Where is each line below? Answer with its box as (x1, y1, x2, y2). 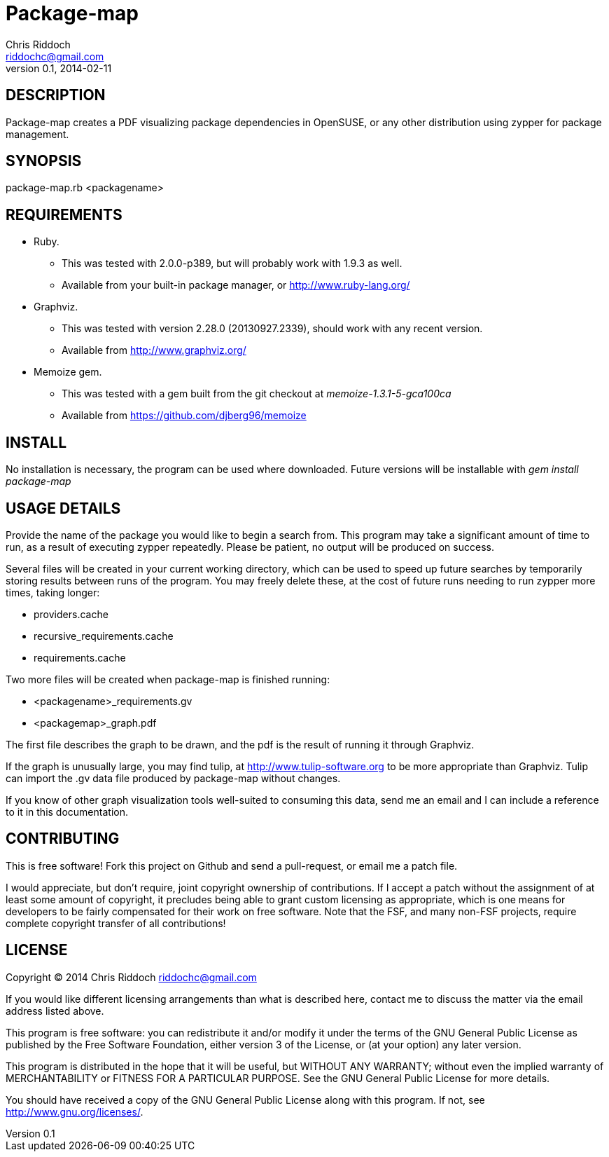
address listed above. (6, 1004, 104, 1017)
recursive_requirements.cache (34, 629, 174, 642)
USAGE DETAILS (6, 499, 121, 517)
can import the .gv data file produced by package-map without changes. (6, 772, 341, 784)
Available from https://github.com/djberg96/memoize (62, 409, 307, 422)
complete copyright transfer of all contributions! (6, 917, 226, 929)
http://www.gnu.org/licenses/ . (6, 1105, 143, 1118)
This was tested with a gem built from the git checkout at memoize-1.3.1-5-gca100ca (62, 388, 451, 400)
